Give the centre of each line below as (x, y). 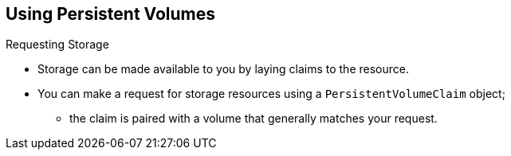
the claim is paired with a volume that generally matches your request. (254, 119)
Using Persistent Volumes (111, 14)
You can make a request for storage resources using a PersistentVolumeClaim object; (271, 94)
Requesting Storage (57, 45)
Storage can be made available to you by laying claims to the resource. (223, 69)
